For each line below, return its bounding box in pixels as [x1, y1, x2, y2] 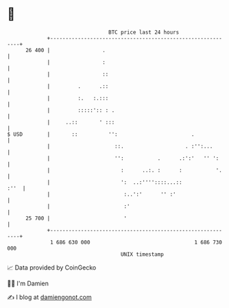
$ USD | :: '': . [7, 130, 195, 138]
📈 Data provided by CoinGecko [7, 263, 97, 272]
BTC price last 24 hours [108, 29, 180, 36]
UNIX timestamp [120, 250, 165, 258]
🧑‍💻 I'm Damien [7, 279, 49, 287]
